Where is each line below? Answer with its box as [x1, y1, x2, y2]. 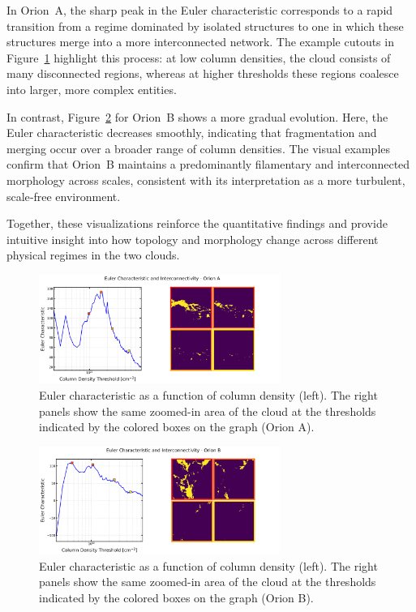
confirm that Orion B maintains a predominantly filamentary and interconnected [6, 156, 410, 173]
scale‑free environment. [6, 187, 121, 204]
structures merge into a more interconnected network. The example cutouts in [6, 33, 394, 50]
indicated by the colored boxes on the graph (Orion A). [39, 418, 315, 435]
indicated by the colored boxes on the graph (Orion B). [39, 588, 314, 606]
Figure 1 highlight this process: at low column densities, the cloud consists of [6, 49, 391, 66]
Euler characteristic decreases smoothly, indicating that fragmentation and [6, 124, 377, 141]
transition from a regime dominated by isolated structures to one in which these [6, 17, 404, 34]
